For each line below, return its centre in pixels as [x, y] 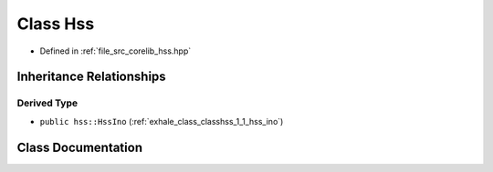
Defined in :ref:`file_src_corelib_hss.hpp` [115, 51]
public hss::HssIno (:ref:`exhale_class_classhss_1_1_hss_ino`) [162, 121]
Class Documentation [80, 147]
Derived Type [47, 103]
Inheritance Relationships [91, 77]
